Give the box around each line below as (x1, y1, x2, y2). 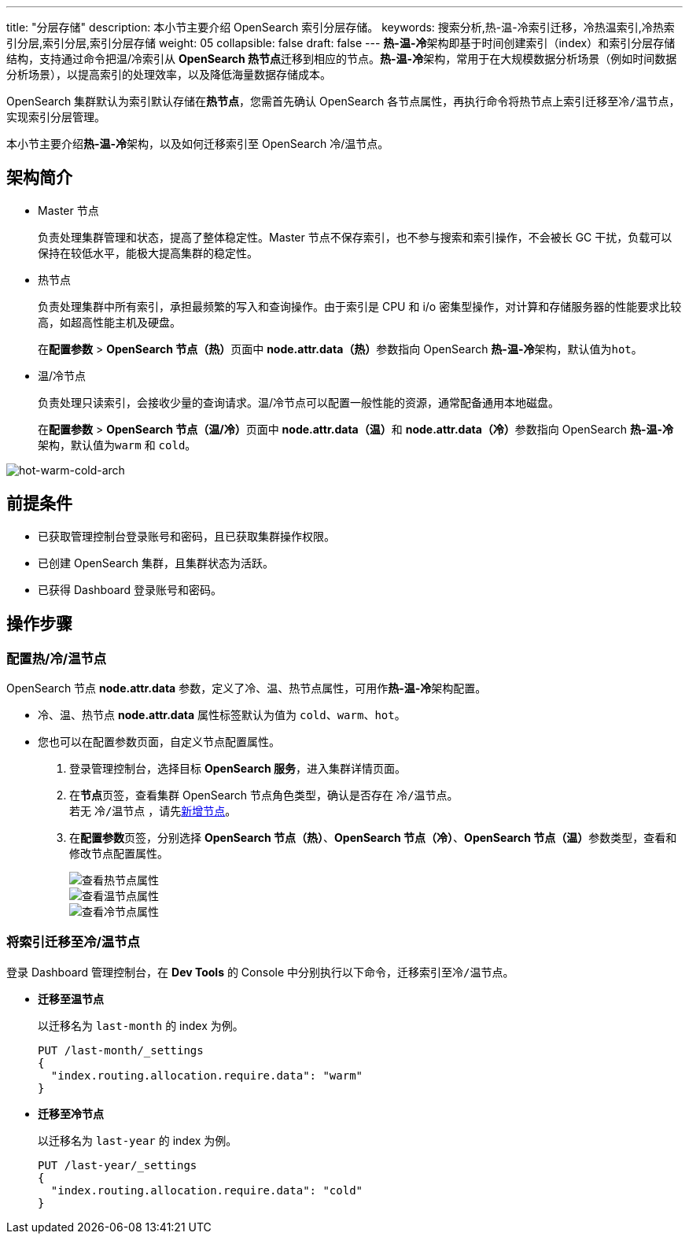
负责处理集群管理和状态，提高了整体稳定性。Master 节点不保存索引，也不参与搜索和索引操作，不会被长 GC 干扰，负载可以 (38, 230, 672, 244)
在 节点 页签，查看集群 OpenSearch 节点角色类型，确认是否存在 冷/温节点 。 (69, 788, 459, 802)
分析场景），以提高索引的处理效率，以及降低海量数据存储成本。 (6, 68, 331, 81)
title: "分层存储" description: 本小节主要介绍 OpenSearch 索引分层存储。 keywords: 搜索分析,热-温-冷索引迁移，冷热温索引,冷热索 (6, 20, 675, 34)
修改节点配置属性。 (69, 846, 168, 860)
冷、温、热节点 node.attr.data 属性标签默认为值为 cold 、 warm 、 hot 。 (38, 707, 406, 721)
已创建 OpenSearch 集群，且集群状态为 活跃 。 (38, 555, 274, 570)
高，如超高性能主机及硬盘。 (38, 315, 181, 329)
